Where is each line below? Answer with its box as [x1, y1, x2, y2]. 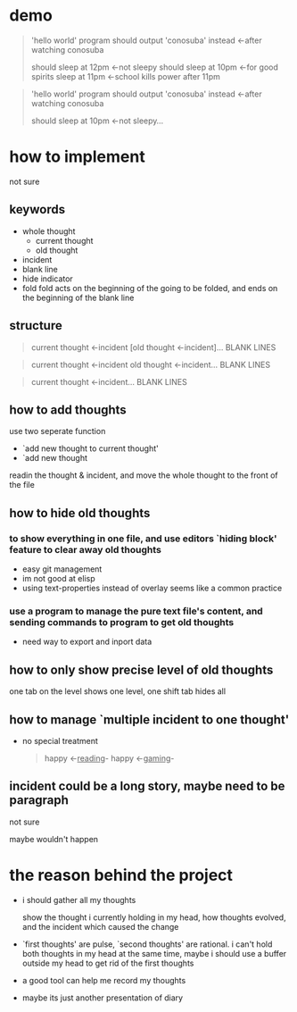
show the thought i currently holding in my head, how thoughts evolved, [21, 912, 287, 923]
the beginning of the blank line [21, 292, 135, 303]
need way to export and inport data [21, 636, 153, 648]
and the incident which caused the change [21, 921, 179, 932]
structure [9, 318, 62, 333]
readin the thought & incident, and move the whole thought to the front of [9, 470, 278, 481]
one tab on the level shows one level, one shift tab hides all [9, 686, 226, 697]
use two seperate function [9, 426, 106, 437]
